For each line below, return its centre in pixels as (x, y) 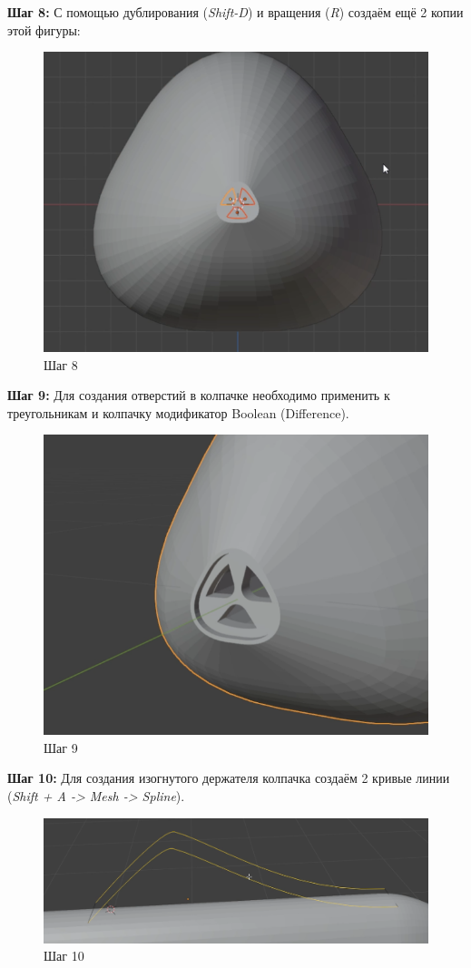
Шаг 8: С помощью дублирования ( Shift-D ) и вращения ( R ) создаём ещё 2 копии (235, 12)
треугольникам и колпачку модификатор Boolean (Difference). (178, 412)
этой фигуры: (44, 29)
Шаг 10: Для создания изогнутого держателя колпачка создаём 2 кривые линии (229, 778)
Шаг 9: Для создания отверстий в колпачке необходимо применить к (199, 395)
